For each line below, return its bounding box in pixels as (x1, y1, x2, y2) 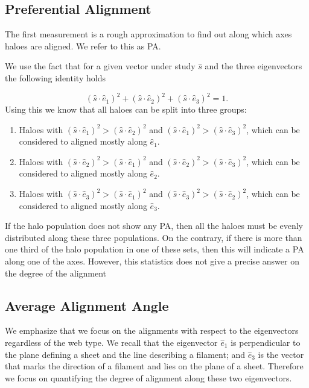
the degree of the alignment (5, 266, 107, 279)
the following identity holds (5, 71, 106, 84)
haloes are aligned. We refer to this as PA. (5, 39, 161, 52)
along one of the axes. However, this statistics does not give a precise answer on (5, 255, 299, 268)
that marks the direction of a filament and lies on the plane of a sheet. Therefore (5, 360, 304, 372)
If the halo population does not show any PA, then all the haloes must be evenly (5, 219, 304, 232)
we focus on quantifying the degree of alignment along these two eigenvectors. (5, 371, 292, 384)
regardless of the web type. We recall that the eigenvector (5, 336, 218, 348)
